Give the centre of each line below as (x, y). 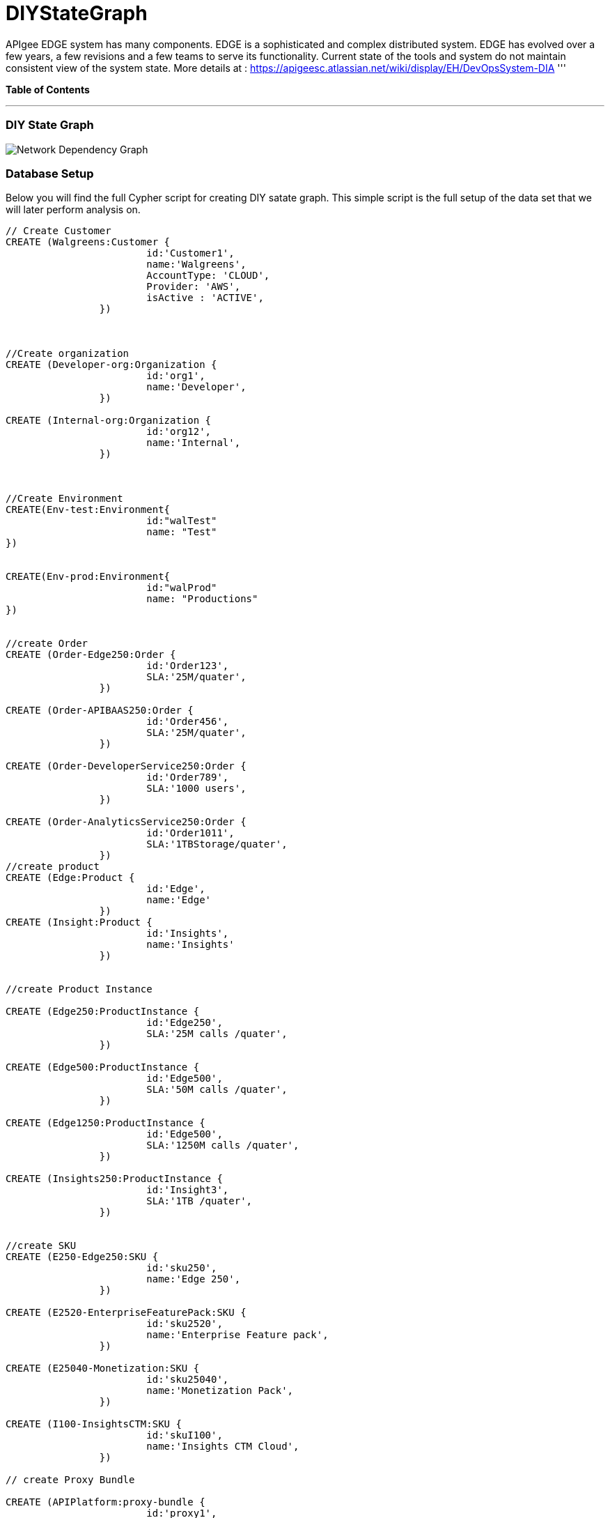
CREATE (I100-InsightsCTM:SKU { (94, 1424)
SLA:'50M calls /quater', (217, 1090)
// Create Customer (58, 231)
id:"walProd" (182, 588)
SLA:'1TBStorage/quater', (217, 844)
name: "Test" (182, 532)
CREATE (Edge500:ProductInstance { (103, 1067)
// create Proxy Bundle (70, 1480)
